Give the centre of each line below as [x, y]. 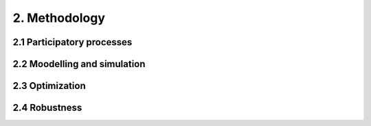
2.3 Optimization [49, 86]
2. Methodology [59, 18]
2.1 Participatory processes [72, 42]
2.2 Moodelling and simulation [79, 64]
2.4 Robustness [47, 108]
